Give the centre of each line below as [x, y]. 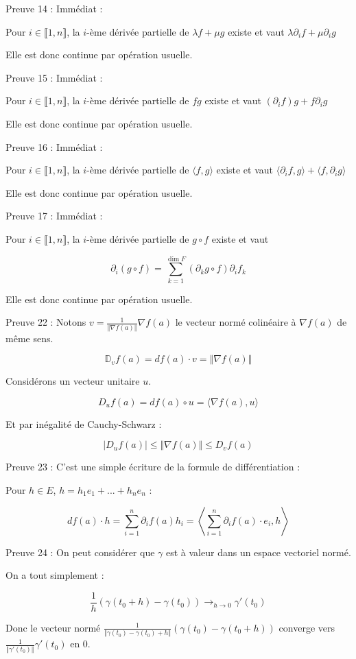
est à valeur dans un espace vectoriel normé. [258, 552]
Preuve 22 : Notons [46, 322]
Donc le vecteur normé [53, 627]
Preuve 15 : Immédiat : [54, 77]
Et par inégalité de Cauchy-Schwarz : [84, 423]
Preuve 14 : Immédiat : [54, 8]
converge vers [307, 627]
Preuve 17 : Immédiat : [54, 216]
